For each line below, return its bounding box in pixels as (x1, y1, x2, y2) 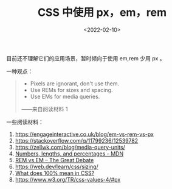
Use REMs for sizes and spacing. (30, 86, 113, 93)
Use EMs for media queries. (30, 93, 100, 100)
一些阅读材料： (6, 118, 44, 126)
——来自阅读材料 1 (21, 105, 68, 113)
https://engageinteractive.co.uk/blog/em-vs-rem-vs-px (15, 130, 154, 138)
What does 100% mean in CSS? (15, 169, 95, 177)
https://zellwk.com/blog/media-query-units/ (15, 143, 126, 151)
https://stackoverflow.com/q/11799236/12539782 (15, 137, 139, 144)
